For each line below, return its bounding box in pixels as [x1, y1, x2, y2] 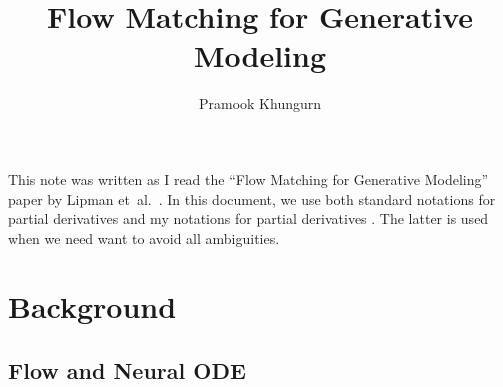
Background [8, 286, 177, 327]
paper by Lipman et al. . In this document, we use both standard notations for [8, 188, 496, 209]
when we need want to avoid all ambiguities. [8, 227, 280, 248]
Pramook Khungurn [198, 93, 322, 114]
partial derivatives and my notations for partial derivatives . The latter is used [8, 208, 489, 229]
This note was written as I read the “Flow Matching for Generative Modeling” [8, 168, 489, 189]
